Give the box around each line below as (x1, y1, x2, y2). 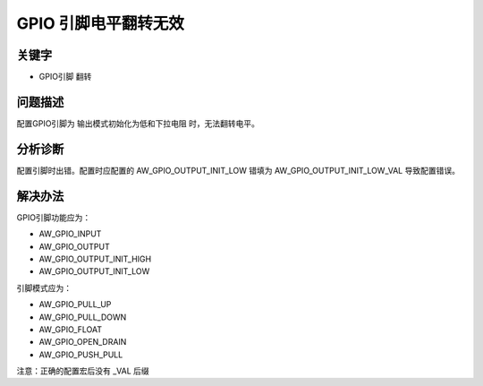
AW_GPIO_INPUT (38, 228, 102, 239)
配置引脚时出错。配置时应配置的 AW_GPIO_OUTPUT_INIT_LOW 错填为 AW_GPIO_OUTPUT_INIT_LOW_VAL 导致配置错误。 (16, 165, 461, 176)
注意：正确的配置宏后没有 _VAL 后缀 (16, 365, 149, 376)
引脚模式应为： (16, 282, 72, 293)
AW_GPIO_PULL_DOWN (38, 312, 127, 322)
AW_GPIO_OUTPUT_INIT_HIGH (38, 253, 152, 264)
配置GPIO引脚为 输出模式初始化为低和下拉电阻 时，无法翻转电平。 (16, 117, 259, 129)
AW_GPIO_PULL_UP (38, 299, 112, 310)
